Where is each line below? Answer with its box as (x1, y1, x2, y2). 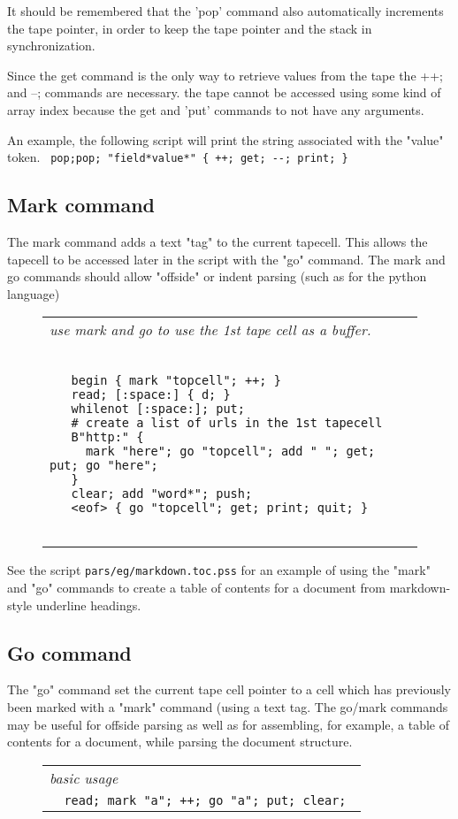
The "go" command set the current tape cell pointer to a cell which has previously (7, 680, 451, 699)
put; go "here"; (50, 458, 158, 473)
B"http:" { (71, 430, 144, 445)
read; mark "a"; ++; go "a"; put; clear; (64, 792, 347, 808)
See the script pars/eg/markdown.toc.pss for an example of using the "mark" (7, 561, 431, 579)
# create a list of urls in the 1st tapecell (71, 416, 383, 431)
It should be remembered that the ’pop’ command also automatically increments (7, 2, 444, 19)
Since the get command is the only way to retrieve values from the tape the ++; (7, 65, 443, 84)
